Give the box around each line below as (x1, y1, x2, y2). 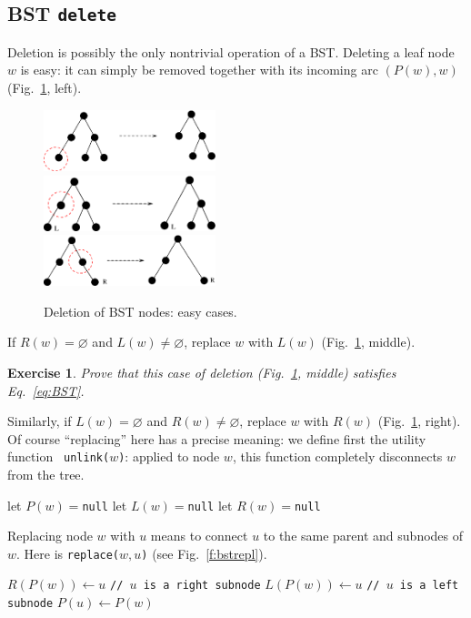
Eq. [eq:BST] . (7, 380, 85, 400)
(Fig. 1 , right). (377, 411, 461, 431)
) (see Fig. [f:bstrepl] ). (141, 543, 267, 562)
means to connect (150, 526, 248, 545)
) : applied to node (118, 447, 220, 466)
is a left (399, 579, 459, 593)
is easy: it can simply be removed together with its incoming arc (20, 60, 378, 79)
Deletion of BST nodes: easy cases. (44, 301, 237, 320)
